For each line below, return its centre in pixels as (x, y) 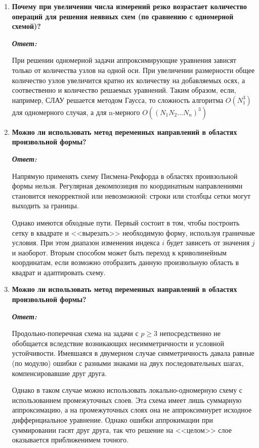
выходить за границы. (45, 206)
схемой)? (26, 26)
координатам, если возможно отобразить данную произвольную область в (125, 262)
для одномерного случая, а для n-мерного (76, 112)
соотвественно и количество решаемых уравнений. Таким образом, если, (124, 90)
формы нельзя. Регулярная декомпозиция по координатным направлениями (127, 186)
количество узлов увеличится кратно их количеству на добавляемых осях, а (128, 80)
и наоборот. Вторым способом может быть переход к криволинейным (119, 252)
